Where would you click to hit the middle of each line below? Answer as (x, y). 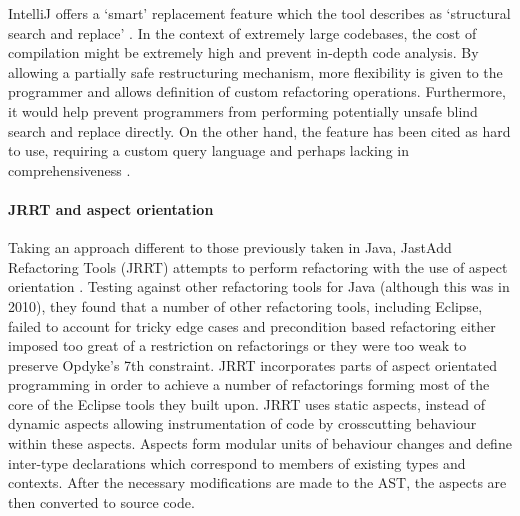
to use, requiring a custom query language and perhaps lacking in (208, 150)
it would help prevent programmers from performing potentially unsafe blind (243, 110)
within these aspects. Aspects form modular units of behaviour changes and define (260, 443)
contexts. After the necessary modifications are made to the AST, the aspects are (257, 482)
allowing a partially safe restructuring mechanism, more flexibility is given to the (255, 71)
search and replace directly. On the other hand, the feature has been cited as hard (259, 130)
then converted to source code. (101, 501)
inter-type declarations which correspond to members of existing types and (237, 462)
